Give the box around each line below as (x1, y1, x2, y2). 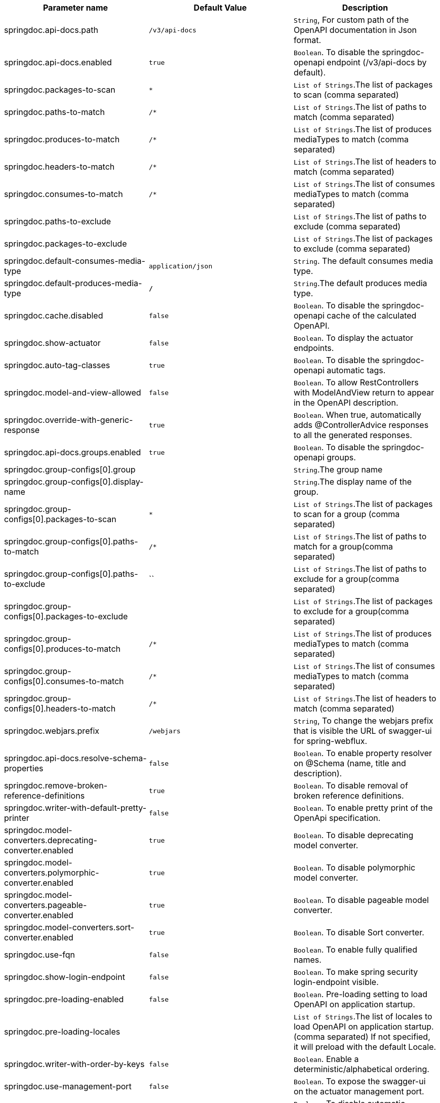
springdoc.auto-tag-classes (4, 360, 110, 370)
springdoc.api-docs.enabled (4, 57, 112, 67)
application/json (148, 262, 213, 270)
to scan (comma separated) (293, 90, 399, 100)
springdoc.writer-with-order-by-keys (4, 1059, 145, 1069)
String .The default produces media (293, 278, 427, 288)
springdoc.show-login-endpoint (4, 972, 125, 982)
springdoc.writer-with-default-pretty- (4, 803, 147, 813)
